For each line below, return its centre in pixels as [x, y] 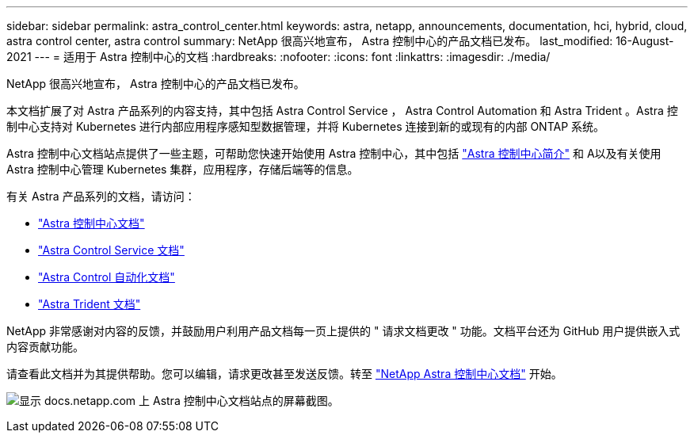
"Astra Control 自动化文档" [107, 277]
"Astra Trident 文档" [90, 304]
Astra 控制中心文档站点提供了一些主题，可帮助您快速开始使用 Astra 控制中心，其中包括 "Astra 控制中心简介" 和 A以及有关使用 [334, 153]
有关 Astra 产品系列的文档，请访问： [101, 196]
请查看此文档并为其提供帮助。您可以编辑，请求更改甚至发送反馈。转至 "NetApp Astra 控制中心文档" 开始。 [284, 374]
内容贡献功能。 [45, 347]
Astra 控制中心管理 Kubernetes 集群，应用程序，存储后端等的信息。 [183, 169]
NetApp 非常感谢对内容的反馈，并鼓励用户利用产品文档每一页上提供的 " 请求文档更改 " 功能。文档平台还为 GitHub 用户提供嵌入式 [343, 331]
